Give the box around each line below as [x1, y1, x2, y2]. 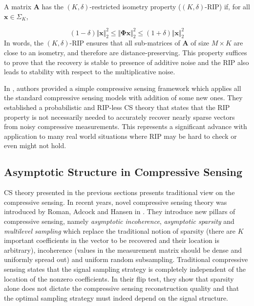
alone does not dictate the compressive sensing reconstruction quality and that [4, 283, 239, 293]
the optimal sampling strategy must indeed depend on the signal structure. [4, 292, 229, 303]
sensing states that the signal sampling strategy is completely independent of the [4, 263, 246, 274]
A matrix [4, 1, 32, 11]
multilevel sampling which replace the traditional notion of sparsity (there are [4, 225, 236, 236]
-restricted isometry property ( [89, 1, 181, 11]
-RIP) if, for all [205, 1, 250, 11]
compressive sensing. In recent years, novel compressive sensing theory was [4, 197, 227, 207]
